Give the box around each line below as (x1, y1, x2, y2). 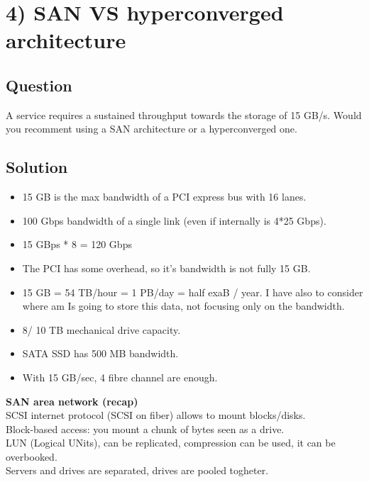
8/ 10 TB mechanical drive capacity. (22, 322, 181, 337)
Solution (6, 156, 68, 178)
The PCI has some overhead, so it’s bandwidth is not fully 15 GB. (22, 260, 311, 275)
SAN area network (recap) (6, 393, 138, 408)
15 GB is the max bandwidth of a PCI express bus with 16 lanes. (22, 189, 307, 204)
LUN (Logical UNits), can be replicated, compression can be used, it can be (6, 435, 336, 450)
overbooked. (6, 449, 57, 464)
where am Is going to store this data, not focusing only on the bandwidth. (22, 298, 345, 313)
